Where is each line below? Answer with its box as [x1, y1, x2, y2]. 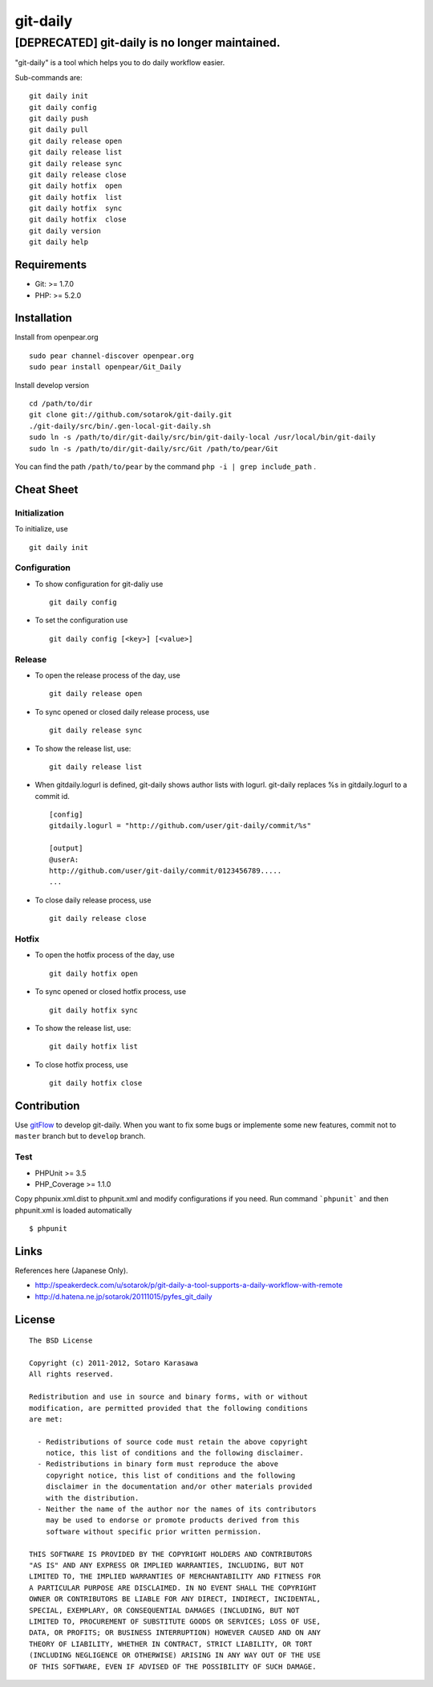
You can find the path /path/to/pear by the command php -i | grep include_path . [14, 462, 317, 471]
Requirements [14, 258, 87, 272]
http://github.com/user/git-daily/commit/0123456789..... [49, 866, 282, 875]
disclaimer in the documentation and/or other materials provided [45, 1482, 313, 1491]
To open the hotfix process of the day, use [34, 950, 176, 960]
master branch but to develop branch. [14, 1131, 146, 1141]
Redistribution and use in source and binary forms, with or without [29, 1392, 309, 1401]
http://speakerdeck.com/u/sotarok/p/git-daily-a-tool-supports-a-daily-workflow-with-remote [34, 1281, 343, 1290]
